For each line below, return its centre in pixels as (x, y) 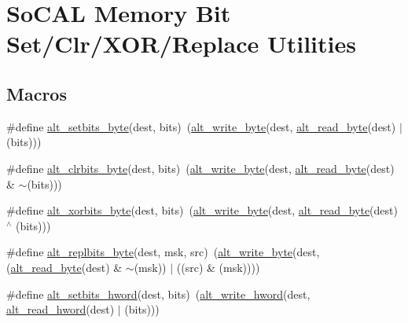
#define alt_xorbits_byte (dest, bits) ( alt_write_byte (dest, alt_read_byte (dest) (202, 210)
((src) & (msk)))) (218, 267)
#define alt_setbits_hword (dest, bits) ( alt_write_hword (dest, (158, 294)
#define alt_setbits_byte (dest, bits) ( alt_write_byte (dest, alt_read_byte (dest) (201, 126)
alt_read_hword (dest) (61, 309)
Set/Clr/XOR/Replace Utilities (181, 44)
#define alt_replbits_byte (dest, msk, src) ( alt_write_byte (150, 252)
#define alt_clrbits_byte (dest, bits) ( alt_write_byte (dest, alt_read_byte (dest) (200, 168)
